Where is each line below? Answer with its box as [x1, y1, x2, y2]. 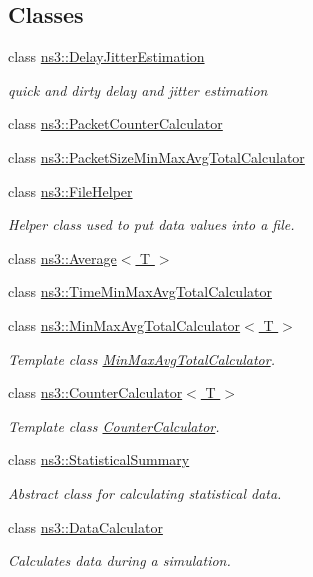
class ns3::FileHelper [8, 180, 133, 201]
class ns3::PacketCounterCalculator [8, 113, 223, 134]
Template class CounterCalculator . [8, 415, 220, 436]
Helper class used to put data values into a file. [8, 214, 295, 235]
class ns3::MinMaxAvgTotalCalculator [8, 314, 241, 335]
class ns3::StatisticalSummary [8, 449, 190, 470]
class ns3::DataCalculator [8, 516, 163, 537]
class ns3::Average [8, 247, 117, 268]
